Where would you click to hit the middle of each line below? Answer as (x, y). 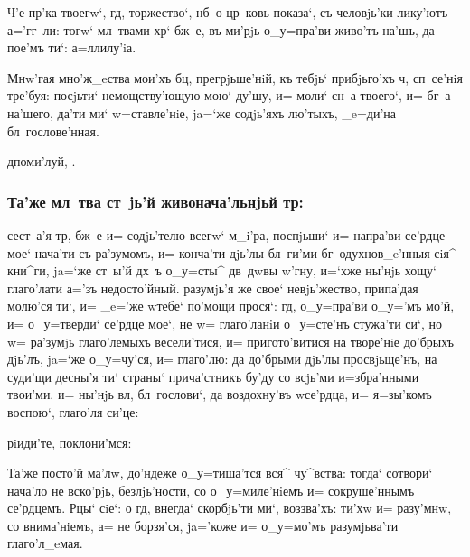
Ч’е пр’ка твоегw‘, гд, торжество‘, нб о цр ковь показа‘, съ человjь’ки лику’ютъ (228, 12)
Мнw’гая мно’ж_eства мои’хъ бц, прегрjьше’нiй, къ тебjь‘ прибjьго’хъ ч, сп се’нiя (235, 77)
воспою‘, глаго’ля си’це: (73, 411)
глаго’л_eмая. (45, 543)
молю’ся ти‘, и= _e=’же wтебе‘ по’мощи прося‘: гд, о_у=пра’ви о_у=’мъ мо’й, (231, 306)
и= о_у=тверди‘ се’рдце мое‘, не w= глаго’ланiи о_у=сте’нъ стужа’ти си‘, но (225, 323)
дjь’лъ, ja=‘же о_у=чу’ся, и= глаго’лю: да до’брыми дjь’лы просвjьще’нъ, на (222, 359)
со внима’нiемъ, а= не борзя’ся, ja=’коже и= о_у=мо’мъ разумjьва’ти (203, 525)
